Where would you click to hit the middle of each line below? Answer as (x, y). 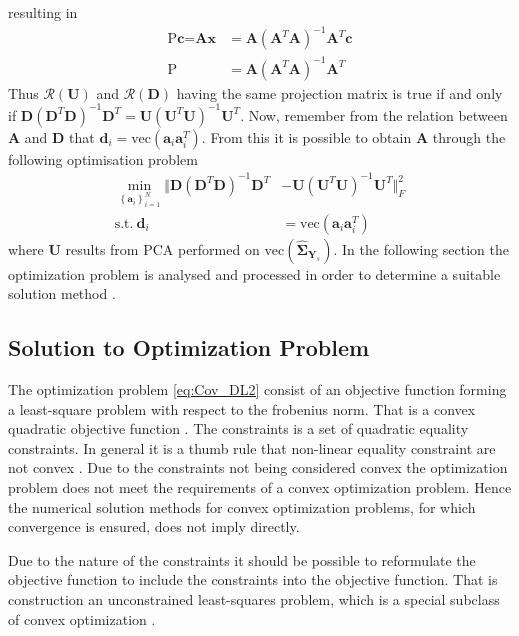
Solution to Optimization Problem (189, 347)
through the (469, 136)
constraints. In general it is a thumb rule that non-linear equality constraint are (252, 447)
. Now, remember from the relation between (374, 114)
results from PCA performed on (162, 248)
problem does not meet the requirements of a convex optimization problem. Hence (260, 487)
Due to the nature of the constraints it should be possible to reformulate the (242, 559)
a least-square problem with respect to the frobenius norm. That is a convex (242, 408)
